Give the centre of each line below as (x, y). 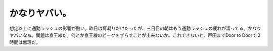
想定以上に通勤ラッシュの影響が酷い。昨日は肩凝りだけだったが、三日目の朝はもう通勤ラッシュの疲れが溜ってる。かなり (135, 28)
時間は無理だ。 (25, 42)
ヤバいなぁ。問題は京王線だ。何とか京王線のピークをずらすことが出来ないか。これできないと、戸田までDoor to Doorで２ (135, 35)
